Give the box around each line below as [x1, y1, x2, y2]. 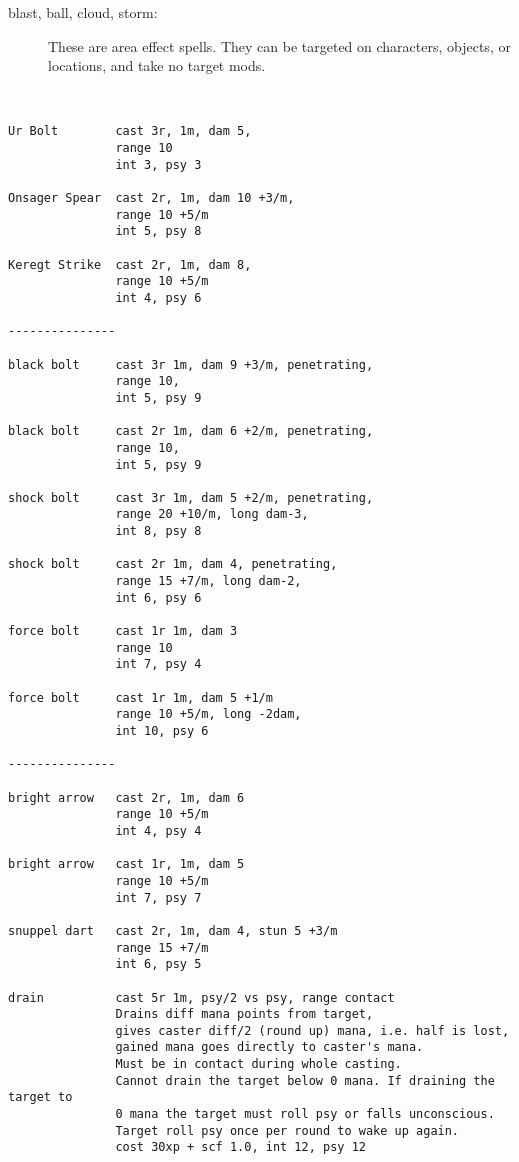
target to [8, 1090, 73, 1105]
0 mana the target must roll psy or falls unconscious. [115, 1107, 495, 1122]
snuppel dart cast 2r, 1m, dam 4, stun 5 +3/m [8, 923, 338, 938]
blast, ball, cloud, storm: [8, 2, 158, 22]
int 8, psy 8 [115, 524, 202, 539]
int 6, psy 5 [115, 957, 202, 972]
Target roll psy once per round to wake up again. [115, 1123, 460, 1138]
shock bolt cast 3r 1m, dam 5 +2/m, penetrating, [8, 490, 374, 505]
